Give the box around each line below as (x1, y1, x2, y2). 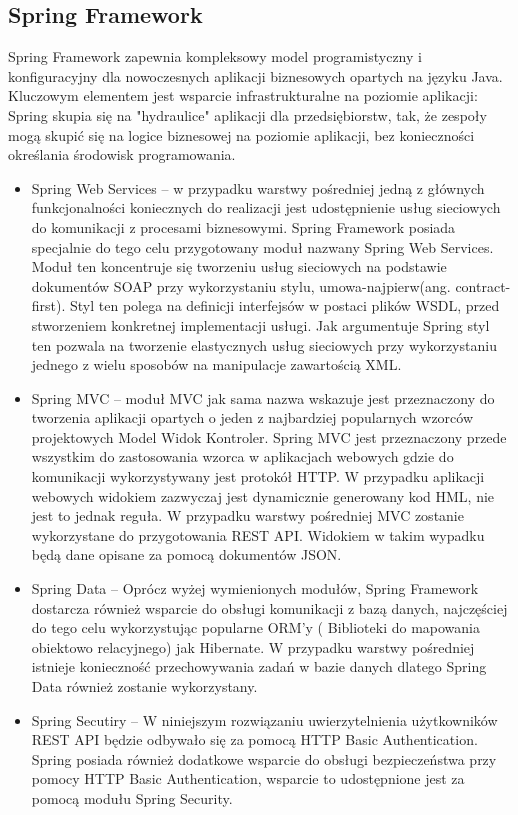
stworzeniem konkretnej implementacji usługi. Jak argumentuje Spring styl (31, 314, 490, 335)
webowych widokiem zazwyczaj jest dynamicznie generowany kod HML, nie (31, 485, 495, 506)
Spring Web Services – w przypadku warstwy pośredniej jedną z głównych (31, 177, 485, 198)
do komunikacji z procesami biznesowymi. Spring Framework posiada (31, 216, 456, 237)
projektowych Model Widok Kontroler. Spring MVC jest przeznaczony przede (31, 426, 507, 447)
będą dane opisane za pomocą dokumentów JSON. (31, 544, 342, 565)
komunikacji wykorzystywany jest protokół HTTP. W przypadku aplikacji (31, 466, 485, 487)
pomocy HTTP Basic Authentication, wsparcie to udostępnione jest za (31, 768, 465, 789)
